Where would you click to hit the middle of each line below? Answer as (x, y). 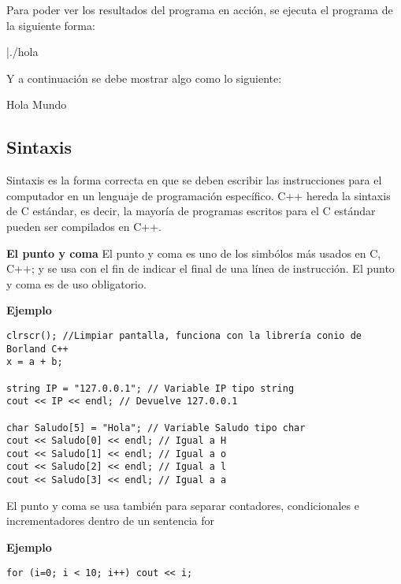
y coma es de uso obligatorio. (76, 283)
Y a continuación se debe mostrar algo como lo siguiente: (144, 78)
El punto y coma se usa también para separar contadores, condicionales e (183, 505)
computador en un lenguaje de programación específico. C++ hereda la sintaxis (199, 195)
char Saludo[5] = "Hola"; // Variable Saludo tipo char (156, 428)
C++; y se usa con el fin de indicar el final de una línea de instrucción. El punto (200, 268)
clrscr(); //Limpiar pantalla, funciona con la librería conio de (184, 335)
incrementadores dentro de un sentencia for (110, 521)
